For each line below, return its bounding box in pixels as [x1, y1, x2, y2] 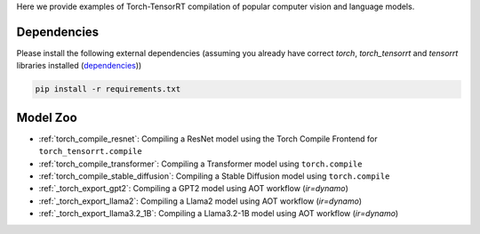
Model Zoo [16, 109, 77, 125]
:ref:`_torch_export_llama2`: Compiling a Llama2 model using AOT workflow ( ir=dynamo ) [38, 196, 363, 206]
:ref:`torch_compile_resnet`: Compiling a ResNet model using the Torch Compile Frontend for [38, 133, 378, 144]
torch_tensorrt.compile [38, 147, 142, 157]
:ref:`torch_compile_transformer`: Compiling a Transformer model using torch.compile [38, 158, 363, 169]
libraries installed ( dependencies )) [16, 61, 142, 71]
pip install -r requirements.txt [35, 85, 181, 94]
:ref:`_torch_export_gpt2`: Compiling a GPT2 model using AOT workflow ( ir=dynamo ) [38, 183, 348, 194]
